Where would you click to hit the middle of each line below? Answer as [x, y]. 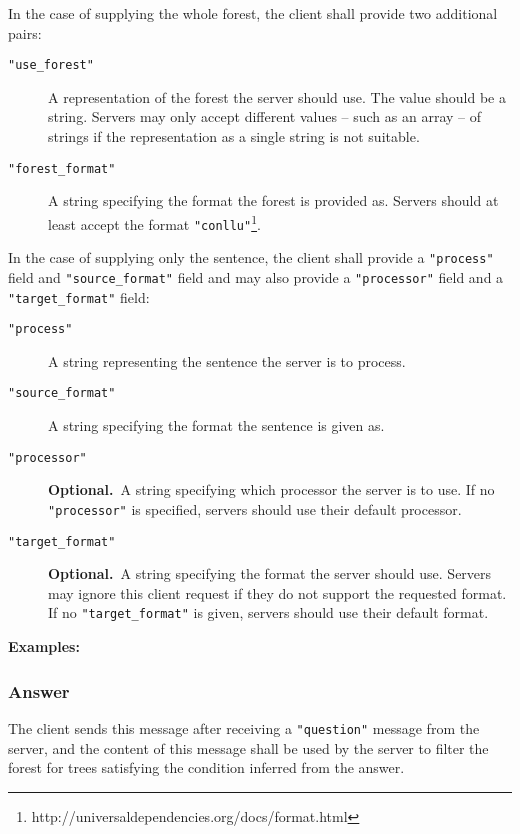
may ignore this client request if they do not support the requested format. [277, 592]
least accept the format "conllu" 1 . [154, 222]
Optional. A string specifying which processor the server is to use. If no [271, 489]
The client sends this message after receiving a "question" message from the [244, 727]
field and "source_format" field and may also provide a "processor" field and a [256, 276]
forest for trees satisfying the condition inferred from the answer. [206, 767]
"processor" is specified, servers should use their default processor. [255, 508]
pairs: [25, 32]
